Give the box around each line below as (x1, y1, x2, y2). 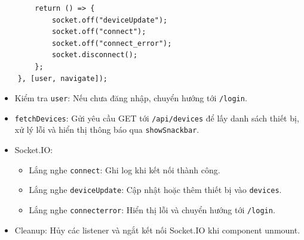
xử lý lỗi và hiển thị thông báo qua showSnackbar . (14, 123, 199, 136)
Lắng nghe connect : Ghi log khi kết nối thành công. (29, 163, 220, 176)
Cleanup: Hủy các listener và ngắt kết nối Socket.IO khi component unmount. (14, 223, 300, 236)
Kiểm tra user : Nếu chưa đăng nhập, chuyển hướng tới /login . (14, 92, 247, 104)
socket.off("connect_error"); (51, 39, 172, 48)
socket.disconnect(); (51, 51, 138, 60)
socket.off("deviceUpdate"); (51, 15, 168, 24)
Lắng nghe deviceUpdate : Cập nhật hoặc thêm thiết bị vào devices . (29, 183, 282, 196)
